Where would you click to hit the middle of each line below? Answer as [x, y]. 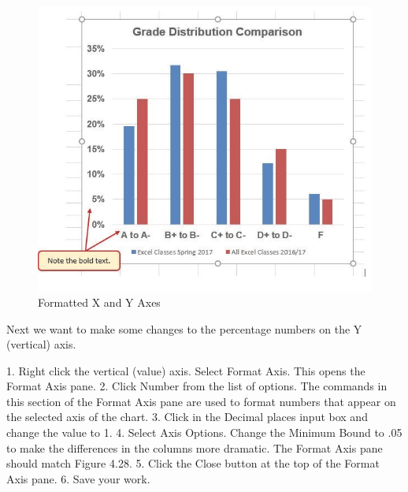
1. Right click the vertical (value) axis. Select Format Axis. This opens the [186, 370]
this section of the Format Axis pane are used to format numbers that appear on [201, 401]
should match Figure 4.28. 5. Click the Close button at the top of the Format [193, 463]
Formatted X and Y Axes [99, 302]
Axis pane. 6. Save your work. [78, 478]
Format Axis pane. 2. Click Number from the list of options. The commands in [197, 386]
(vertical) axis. [41, 344]
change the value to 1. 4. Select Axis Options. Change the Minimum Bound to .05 [204, 432]
